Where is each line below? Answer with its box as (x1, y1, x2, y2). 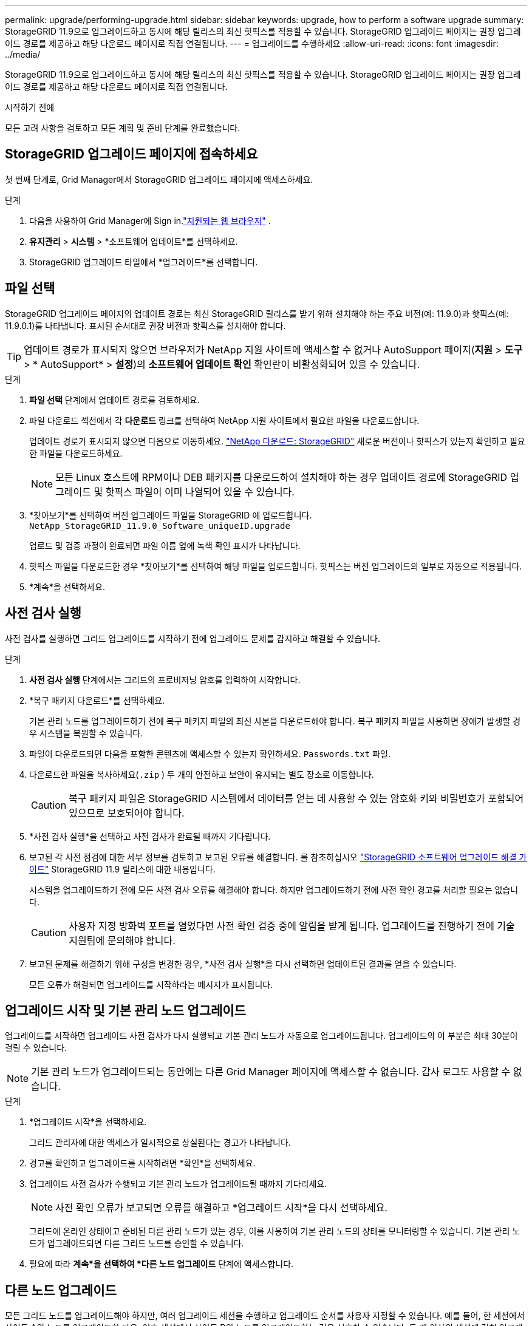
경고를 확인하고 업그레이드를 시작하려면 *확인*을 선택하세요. (29, 1158, 256, 1169)
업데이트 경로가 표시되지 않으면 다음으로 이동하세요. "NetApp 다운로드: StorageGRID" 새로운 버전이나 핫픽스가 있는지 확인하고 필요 (29, 435, 525, 446)
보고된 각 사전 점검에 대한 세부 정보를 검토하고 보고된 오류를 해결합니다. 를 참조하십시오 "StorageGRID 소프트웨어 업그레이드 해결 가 (29, 851, 527, 862)
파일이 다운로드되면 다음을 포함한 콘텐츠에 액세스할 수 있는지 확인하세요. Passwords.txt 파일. (29, 748, 390, 759)
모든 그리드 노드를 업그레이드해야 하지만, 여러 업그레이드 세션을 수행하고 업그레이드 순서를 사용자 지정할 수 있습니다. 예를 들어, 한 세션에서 (5, 1310, 525, 1321)
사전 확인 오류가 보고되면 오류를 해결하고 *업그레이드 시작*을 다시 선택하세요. (55, 1202, 387, 1214)
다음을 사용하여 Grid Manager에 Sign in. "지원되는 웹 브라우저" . (29, 215, 271, 226)
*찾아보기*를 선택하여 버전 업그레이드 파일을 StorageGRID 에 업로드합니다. (29, 509, 312, 520)
